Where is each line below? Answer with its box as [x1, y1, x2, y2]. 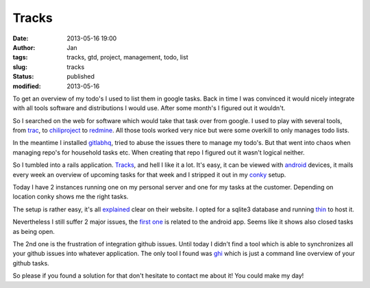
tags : [12, 53, 28, 62]
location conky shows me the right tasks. [12, 192, 129, 201]
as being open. [12, 227, 55, 235]
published [66, 73, 95, 81]
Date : [12, 34, 29, 42]
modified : [12, 82, 41, 90]
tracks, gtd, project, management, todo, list [66, 53, 188, 62]
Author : [12, 43, 36, 51]
